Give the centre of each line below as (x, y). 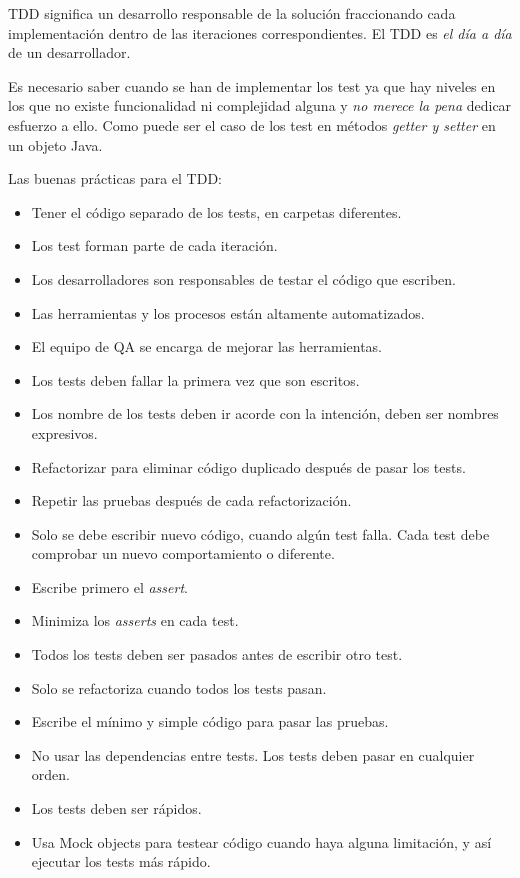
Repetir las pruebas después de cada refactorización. (191, 500)
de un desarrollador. (69, 52)
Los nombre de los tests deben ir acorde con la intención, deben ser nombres (265, 413)
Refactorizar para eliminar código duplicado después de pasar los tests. (248, 466)
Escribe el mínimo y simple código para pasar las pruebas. (210, 721)
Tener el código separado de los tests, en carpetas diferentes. (216, 211)
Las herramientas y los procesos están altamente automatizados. (228, 312)
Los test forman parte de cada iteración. (154, 245)
